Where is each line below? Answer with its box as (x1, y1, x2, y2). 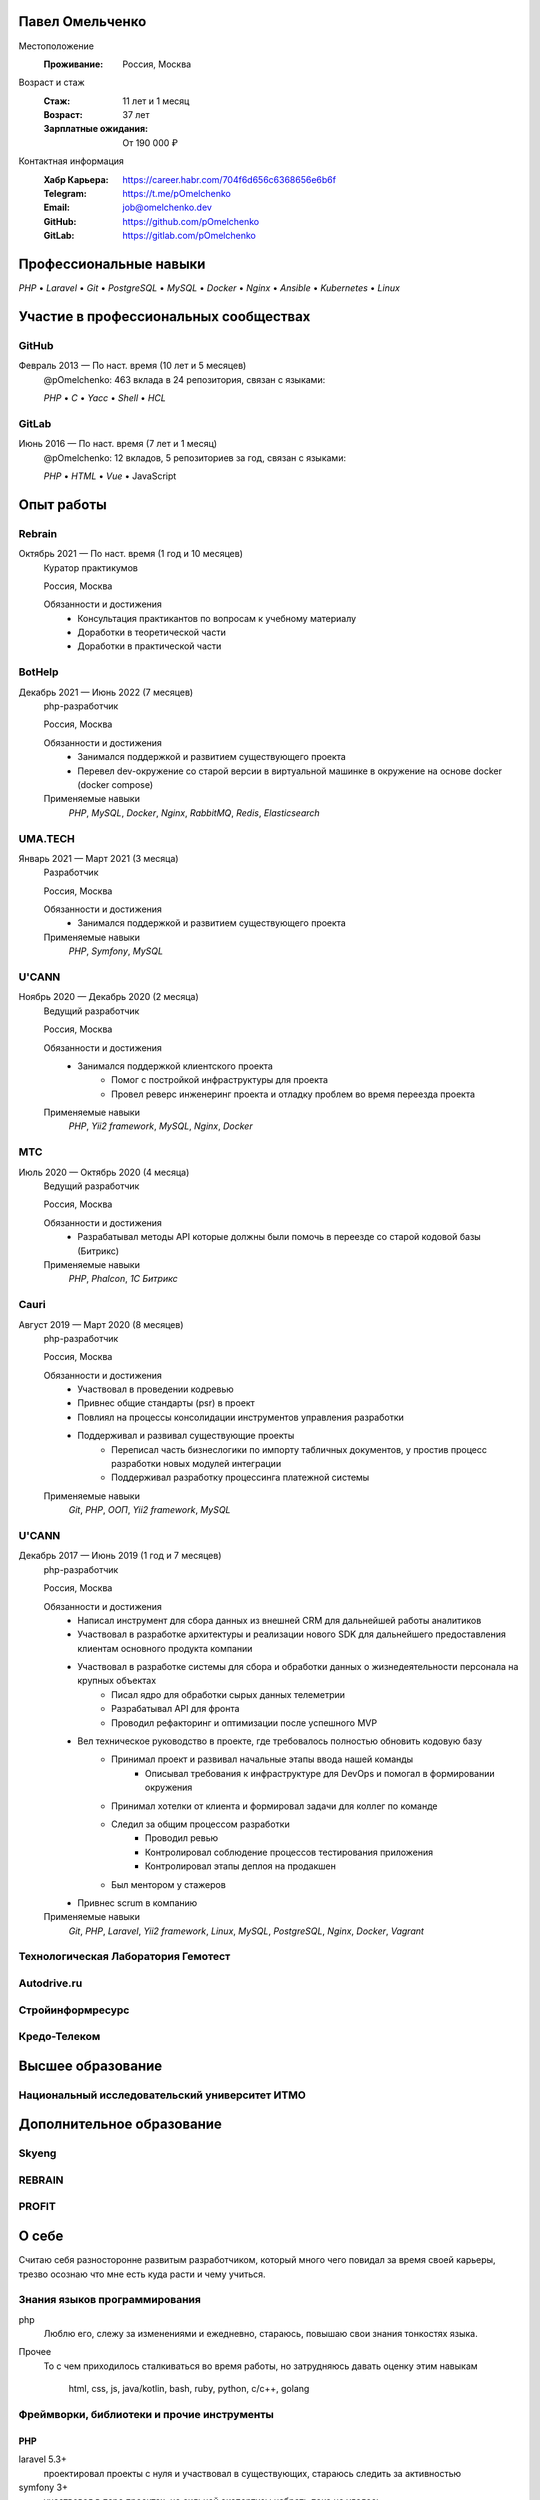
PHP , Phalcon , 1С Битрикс (68, 1273, 179, 1285)
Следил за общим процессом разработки (111, 1818, 290, 1830)
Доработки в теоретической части (77, 626, 227, 639)
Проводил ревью (145, 1832, 219, 1844)
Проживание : (43, 58, 104, 70)
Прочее (18, 2346, 52, 2358)
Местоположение (18, 40, 95, 52)
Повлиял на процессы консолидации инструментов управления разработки (77, 1411, 405, 1423)
